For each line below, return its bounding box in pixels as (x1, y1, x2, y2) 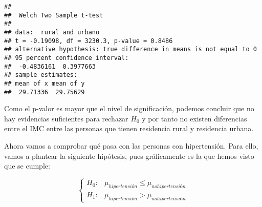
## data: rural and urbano (4, 28, 100, 36)
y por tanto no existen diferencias (142, 113, 247, 123)
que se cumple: (4, 160, 50, 171)
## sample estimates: (4, 71, 78, 79)
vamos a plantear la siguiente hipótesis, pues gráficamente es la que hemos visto (4, 150, 254, 161)
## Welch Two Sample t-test (4, 11, 103, 19)
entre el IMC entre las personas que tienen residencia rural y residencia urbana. (4, 123, 254, 134)
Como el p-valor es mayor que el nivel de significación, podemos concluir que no (4, 103, 254, 114)
